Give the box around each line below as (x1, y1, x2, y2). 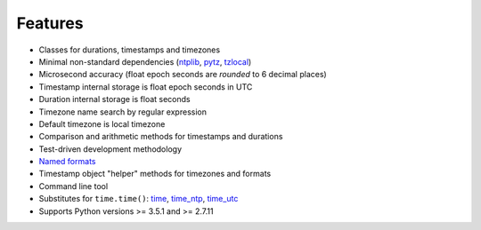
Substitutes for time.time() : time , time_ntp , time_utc (38, 194, 239, 204)
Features (16, 13, 84, 33)
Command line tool (38, 180, 109, 191)
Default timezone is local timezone (38, 118, 166, 129)
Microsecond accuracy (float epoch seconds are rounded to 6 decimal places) (38, 69, 327, 80)
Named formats (38, 156, 96, 167)
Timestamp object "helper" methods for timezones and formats (38, 169, 272, 179)
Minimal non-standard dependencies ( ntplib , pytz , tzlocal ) (38, 56, 252, 67)
